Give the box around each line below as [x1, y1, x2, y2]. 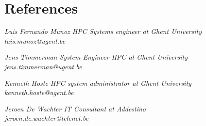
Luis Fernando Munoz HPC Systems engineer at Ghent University [4, 26, 202, 36]
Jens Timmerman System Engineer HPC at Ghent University [4, 52, 188, 62]
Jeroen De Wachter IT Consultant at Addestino [4, 103, 146, 113]
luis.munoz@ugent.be [4, 35, 66, 46]
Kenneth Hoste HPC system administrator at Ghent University [4, 78, 191, 88]
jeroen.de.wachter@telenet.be [4, 113, 89, 123]
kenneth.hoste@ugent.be [4, 87, 74, 97]
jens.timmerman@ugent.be [4, 61, 82, 71]
